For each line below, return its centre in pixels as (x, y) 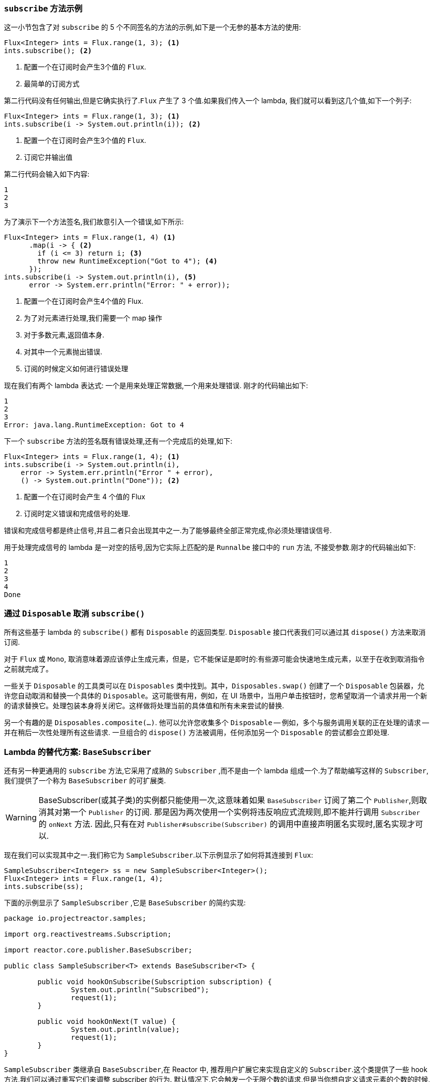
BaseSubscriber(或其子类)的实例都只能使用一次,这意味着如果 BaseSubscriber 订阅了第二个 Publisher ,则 (229, 800)
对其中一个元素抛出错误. (63, 352)
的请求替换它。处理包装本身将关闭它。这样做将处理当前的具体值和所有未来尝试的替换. (144, 706)
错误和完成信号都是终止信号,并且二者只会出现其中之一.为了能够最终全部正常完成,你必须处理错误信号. (168, 531)
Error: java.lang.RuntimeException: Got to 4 (94, 425)
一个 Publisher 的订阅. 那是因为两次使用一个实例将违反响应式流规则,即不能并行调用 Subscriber (245, 812)
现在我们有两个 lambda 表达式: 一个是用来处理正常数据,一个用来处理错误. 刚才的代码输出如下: (156, 386)
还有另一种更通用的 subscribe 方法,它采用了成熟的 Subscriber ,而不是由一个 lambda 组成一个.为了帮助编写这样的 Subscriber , (216, 770)
